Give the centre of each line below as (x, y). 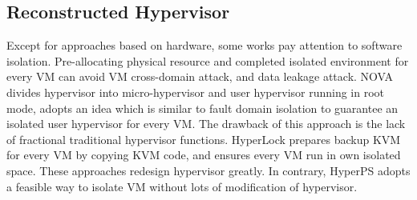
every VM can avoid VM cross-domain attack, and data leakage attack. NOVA (200, 76)
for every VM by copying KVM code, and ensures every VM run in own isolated (204, 155)
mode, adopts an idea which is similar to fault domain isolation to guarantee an (202, 108)
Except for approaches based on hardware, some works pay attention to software (204, 45)
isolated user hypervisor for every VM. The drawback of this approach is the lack (206, 124)
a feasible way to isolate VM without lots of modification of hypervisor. (182, 186)
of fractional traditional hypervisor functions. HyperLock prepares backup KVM (204, 139)
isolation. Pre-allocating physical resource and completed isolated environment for (208, 60)
